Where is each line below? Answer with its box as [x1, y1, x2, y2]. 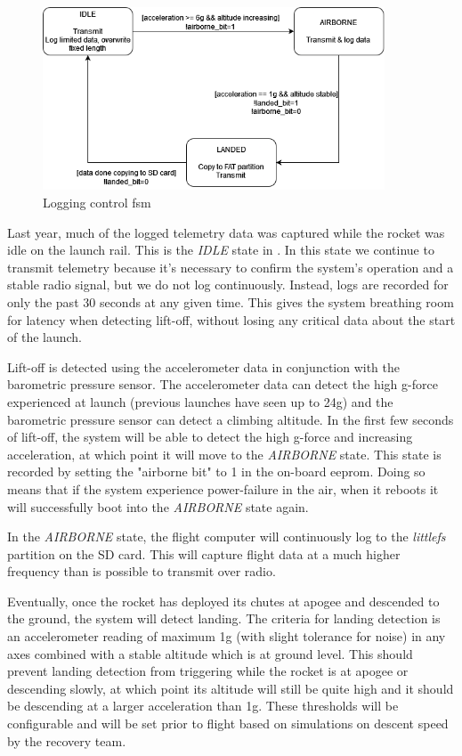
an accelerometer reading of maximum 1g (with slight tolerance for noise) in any [7, 627, 446, 646]
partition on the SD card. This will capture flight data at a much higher [7, 544, 401, 563]
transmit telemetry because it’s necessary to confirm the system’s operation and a [7, 257, 454, 276]
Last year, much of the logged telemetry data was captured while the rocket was [7, 223, 445, 241]
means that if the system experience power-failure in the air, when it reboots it [7, 479, 439, 498]
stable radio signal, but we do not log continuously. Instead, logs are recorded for [7, 275, 449, 294]
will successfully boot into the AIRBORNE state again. [7, 497, 309, 516]
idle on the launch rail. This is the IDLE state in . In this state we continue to [7, 240, 434, 259]
